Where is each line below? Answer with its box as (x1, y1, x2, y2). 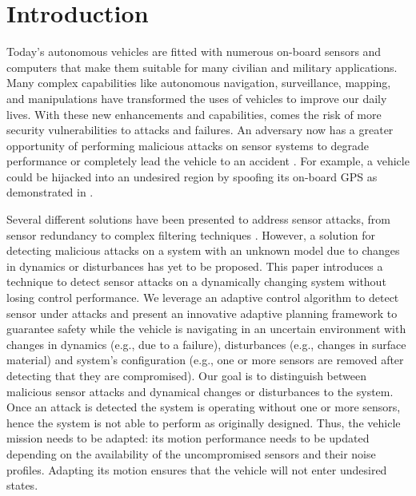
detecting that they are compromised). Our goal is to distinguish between (6, 367, 366, 383)
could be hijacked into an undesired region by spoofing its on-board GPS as (6, 168, 378, 185)
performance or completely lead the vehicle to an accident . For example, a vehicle (6, 153, 410, 169)
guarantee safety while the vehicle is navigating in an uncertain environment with (6, 320, 406, 337)
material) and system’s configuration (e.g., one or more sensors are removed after (6, 351, 404, 368)
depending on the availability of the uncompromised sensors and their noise (6, 445, 376, 462)
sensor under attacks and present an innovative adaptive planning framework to (6, 304, 398, 321)
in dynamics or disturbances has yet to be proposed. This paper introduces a (6, 257, 383, 274)
